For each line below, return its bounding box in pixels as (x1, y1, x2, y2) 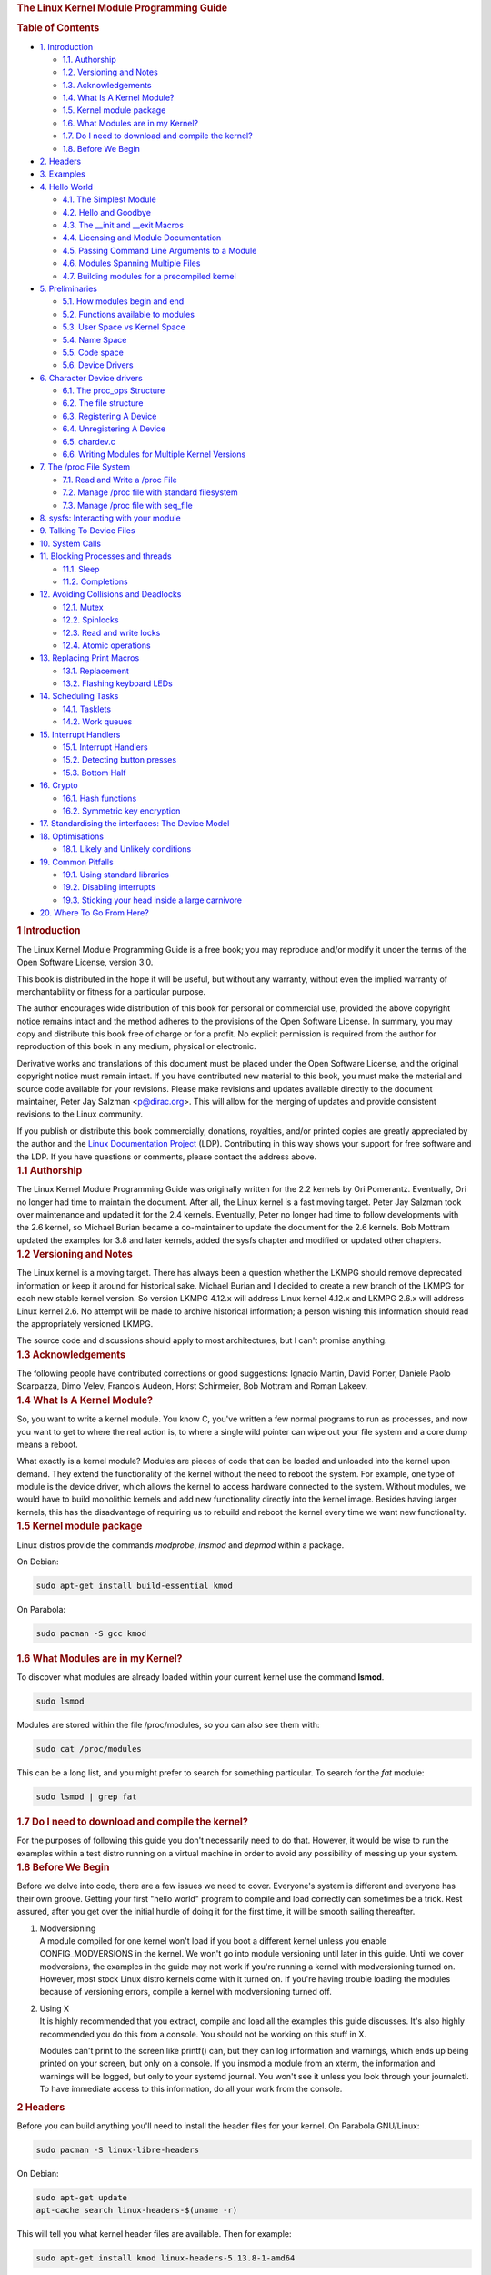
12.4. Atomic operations (62, 640, 151, 651)
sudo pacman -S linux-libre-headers (35, 2144, 200, 2155)
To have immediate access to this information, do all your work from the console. (39, 2084, 343, 2095)
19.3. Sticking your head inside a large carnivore (62, 895, 243, 905)
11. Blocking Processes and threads (39, 551, 172, 561)
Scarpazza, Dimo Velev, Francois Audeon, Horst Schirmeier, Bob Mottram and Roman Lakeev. (16, 1380, 368, 1391)
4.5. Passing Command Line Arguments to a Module (62, 245, 257, 256)
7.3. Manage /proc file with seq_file (62, 500, 193, 511)
